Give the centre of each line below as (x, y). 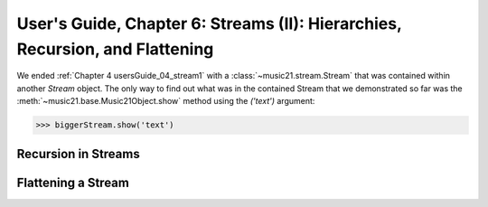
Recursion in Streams (78, 154)
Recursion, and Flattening (115, 49)
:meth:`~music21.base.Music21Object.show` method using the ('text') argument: (166, 101)
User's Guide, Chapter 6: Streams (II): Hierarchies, (209, 24)
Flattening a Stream (73, 182)
